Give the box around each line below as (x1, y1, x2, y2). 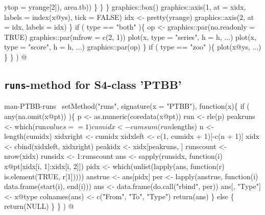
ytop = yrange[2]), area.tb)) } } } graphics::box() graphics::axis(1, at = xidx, (4, 2, 246, 12)
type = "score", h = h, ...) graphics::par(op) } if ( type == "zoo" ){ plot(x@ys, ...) (4, 41, 261, 52)
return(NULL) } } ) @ (4, 201, 74, 211)
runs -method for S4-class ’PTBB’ (4, 76, 182, 92)
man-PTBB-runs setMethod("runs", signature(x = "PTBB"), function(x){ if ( (4, 101, 250, 111)
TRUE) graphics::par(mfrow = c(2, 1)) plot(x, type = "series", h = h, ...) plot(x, (4, 31, 256, 42)
